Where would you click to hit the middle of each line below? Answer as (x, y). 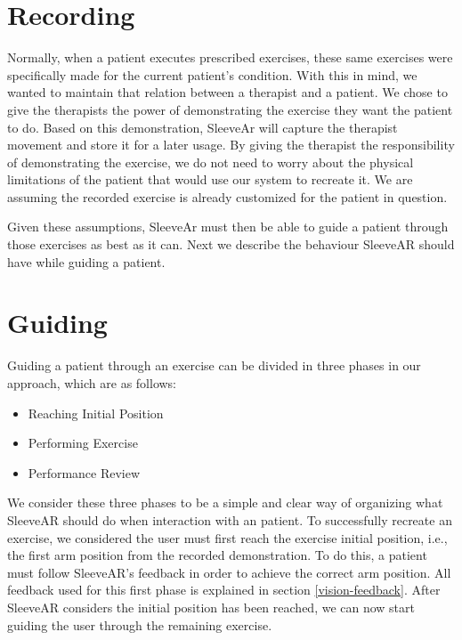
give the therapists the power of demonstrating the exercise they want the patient (230, 109)
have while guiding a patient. (86, 261)
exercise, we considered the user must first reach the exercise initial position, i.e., (227, 537)
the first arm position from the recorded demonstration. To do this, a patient (217, 555)
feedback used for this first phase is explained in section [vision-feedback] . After (224, 590)
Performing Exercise (83, 443)
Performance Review (84, 472)
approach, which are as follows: (92, 382)
